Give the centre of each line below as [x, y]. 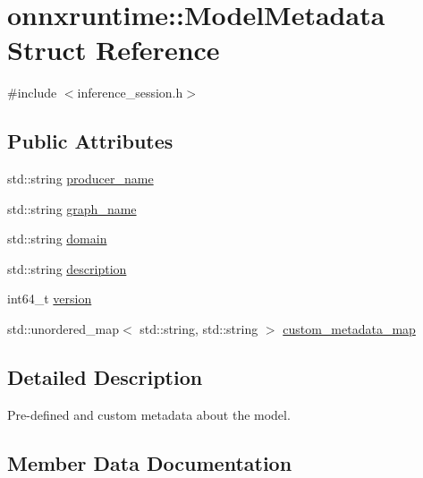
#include [32, 93]
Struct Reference [114, 50]
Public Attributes [90, 141]
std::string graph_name [72, 208]
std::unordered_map [63, 329]
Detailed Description [105, 377]
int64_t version [50, 299]
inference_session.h [130, 93]
